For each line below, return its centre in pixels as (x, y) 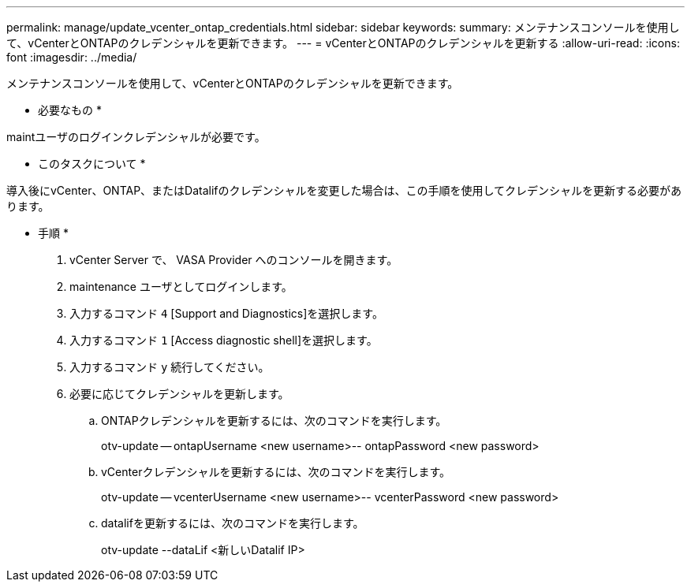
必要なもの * (70, 110)
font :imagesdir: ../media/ (72, 57)
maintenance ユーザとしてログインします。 (181, 287)
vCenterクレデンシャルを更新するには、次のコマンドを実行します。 (276, 472)
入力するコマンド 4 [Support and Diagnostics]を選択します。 (226, 313)
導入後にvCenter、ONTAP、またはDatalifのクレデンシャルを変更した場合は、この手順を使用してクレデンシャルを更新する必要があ (344, 190)
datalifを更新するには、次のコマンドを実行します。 (233, 523)
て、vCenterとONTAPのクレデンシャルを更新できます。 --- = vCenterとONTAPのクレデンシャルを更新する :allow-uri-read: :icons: (343, 43)
